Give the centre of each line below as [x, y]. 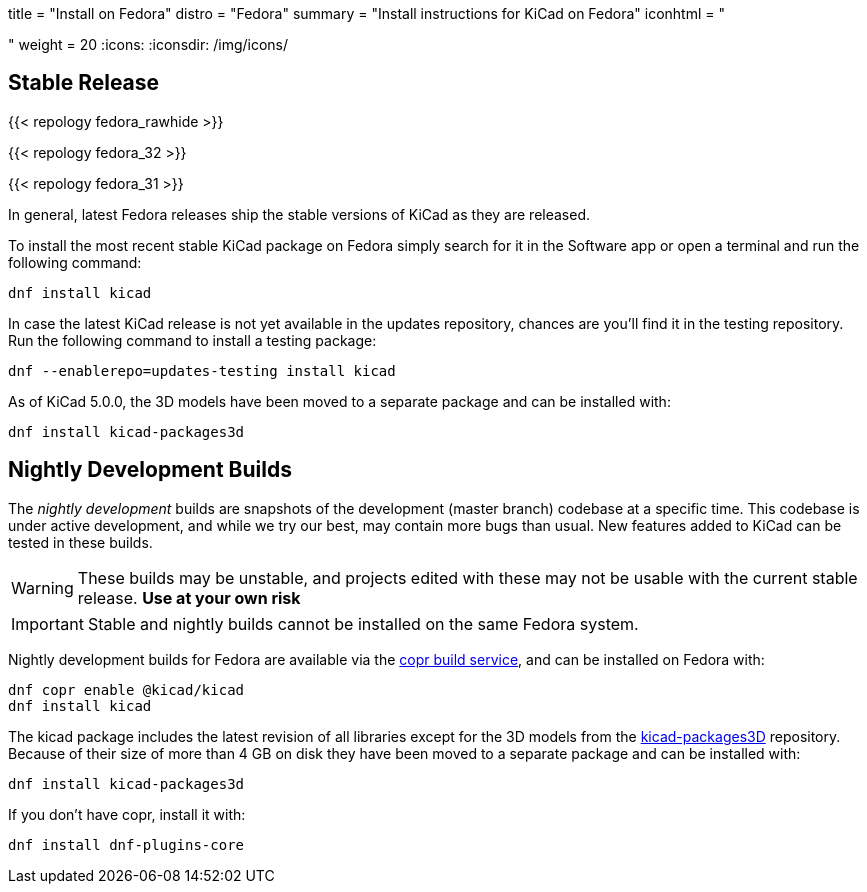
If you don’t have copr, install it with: [127, 814]
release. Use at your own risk [189, 597]
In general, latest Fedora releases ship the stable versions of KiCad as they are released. [299, 214]
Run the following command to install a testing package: [192, 340]
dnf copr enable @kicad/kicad [126, 689]
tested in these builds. [80, 542]
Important [47, 623]
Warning [42, 587]
